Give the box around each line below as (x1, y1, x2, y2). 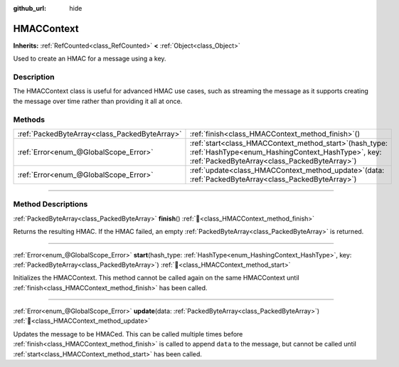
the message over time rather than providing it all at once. (13, 97, 183, 105)
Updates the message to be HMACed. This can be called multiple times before (13, 329, 243, 338)
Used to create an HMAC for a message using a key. (13, 54, 166, 63)
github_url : (13, 4, 46, 12)
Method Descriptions (13, 199, 88, 209)
